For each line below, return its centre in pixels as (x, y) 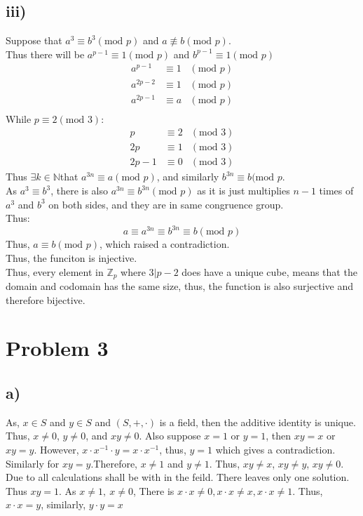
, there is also (79, 191)
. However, (56, 449)
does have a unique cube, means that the (269, 271)
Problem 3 (57, 348)
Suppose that (34, 40)
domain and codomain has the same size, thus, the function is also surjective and (180, 285)
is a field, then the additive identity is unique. (258, 422)
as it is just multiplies (244, 191)
